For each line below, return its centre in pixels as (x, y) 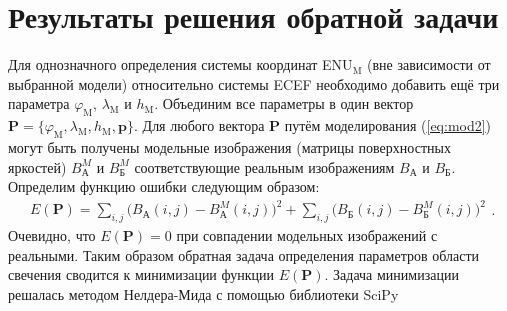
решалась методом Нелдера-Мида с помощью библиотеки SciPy (203, 293)
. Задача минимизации (391, 274)
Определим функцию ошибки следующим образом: (164, 186)
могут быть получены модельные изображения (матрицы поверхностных (229, 146)
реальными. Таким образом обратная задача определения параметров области (244, 254)
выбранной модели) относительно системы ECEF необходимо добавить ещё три (254, 83)
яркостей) (37, 166)
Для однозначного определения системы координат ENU (180, 64)
